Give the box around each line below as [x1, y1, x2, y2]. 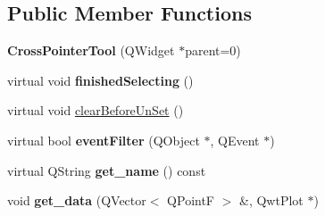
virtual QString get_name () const [7, 161, 206, 179]
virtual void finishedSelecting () [7, 71, 194, 89]
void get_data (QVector [7, 191, 146, 210]
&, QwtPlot [238, 191, 304, 210]
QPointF [167, 191, 215, 210]
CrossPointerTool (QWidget [7, 41, 175, 60]
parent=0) [185, 41, 241, 60]
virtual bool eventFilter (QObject [7, 130, 200, 149]
